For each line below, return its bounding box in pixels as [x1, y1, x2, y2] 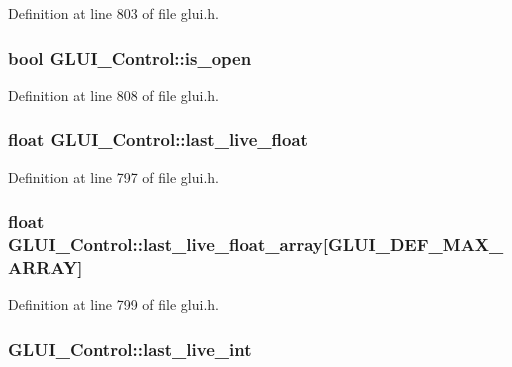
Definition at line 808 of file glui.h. [8, 84, 220, 105]
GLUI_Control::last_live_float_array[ [8, 232, 328, 257]
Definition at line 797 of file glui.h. [8, 166, 220, 187]
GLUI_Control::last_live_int [8, 336, 252, 361]
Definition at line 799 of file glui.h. [8, 294, 220, 315]
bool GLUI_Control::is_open [8, 45, 252, 70]
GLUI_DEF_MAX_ [327, 232, 504, 257]
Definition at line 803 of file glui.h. [8, 3, 220, 23]
